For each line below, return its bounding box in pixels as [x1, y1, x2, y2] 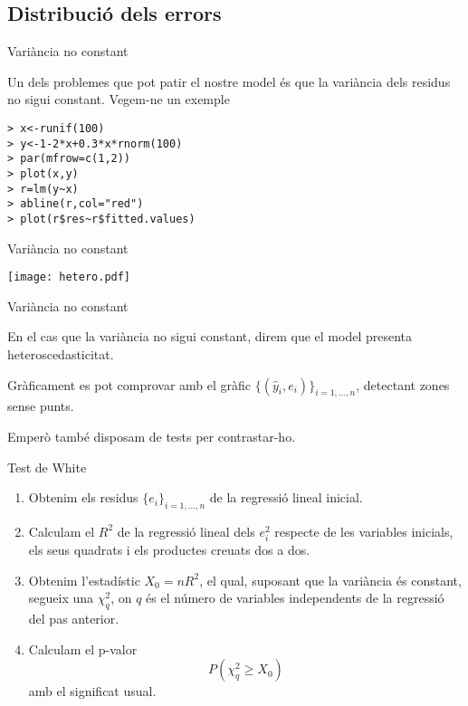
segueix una [28, 588, 94, 607]
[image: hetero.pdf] [7, 271, 131, 284]
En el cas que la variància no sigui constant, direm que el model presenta [7, 327, 413, 346]
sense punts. [7, 396, 74, 415]
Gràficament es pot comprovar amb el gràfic [7, 375, 252, 394]
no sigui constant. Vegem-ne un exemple [7, 90, 230, 109]
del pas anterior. [28, 609, 119, 628]
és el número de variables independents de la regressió [146, 588, 444, 607]
